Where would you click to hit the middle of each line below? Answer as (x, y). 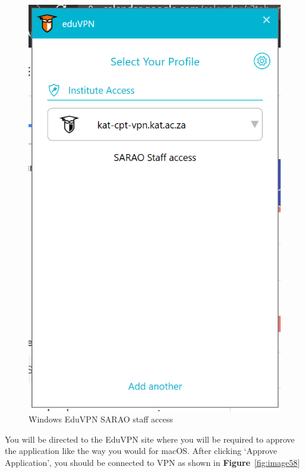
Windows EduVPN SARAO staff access (101, 419)
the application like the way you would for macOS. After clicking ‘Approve (141, 451)
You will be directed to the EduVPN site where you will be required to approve (150, 439)
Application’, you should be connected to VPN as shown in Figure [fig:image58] (152, 463)
